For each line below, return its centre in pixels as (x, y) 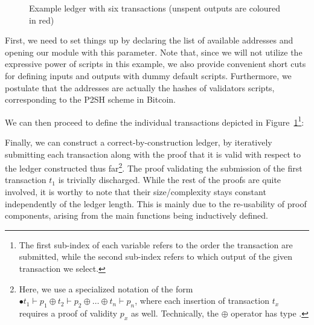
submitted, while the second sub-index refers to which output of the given (156, 256)
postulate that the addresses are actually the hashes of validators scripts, (140, 87)
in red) (42, 20)
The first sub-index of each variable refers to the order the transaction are (156, 244)
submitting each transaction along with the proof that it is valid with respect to (153, 154)
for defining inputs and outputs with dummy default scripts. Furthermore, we (148, 75)
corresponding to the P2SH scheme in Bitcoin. (90, 99)
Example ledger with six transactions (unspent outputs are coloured (155, 8)
